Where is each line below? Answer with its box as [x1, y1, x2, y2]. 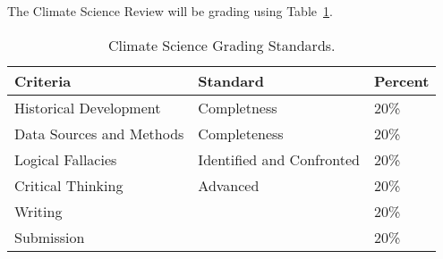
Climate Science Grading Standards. [107, 34, 336, 55]
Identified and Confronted [198, 148, 360, 170]
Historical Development [14, 96, 161, 118]
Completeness [198, 122, 284, 144]
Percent [373, 70, 430, 91]
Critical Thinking [14, 174, 124, 196]
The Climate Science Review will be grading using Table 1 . [7, 2, 333, 20]
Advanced [198, 174, 260, 196]
